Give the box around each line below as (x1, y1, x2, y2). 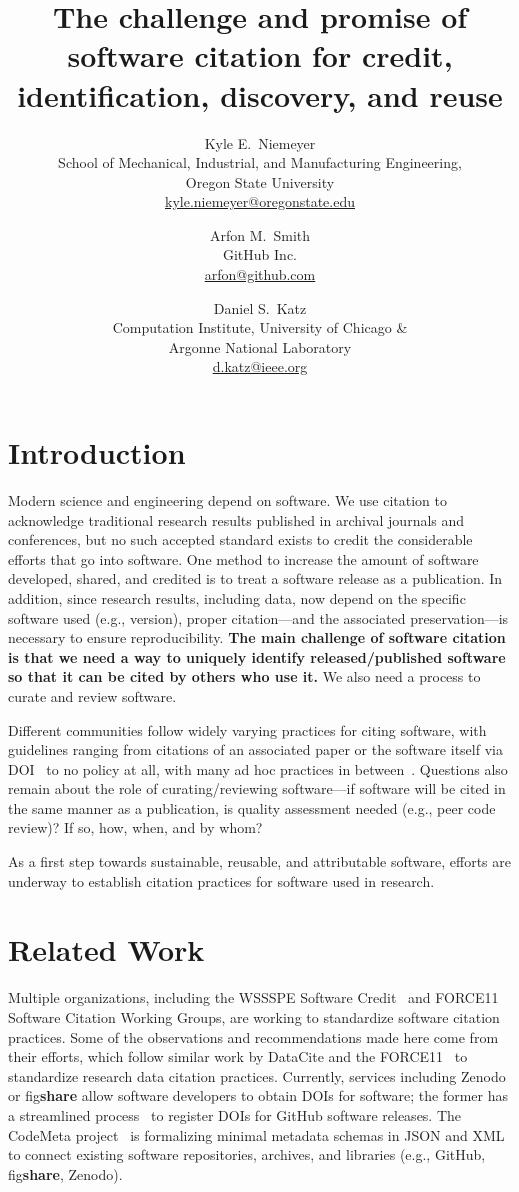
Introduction (8, 432, 186, 473)
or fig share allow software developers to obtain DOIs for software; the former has (8, 1085, 508, 1106)
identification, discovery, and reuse (17, 74, 503, 115)
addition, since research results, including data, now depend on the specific (8, 587, 466, 608)
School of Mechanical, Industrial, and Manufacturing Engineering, (58, 152, 462, 173)
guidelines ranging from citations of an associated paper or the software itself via (8, 739, 503, 760)
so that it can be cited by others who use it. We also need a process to (8, 666, 481, 687)
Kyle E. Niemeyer (204, 132, 316, 153)
